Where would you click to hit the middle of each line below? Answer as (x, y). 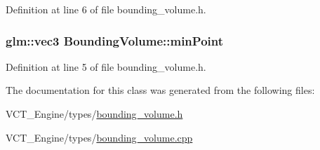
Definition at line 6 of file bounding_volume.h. (106, 9)
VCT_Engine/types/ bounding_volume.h (94, 114)
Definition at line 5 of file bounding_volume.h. (106, 66)
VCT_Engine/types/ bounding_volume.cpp (99, 137)
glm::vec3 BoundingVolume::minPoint (115, 40)
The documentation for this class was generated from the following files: (160, 90)
